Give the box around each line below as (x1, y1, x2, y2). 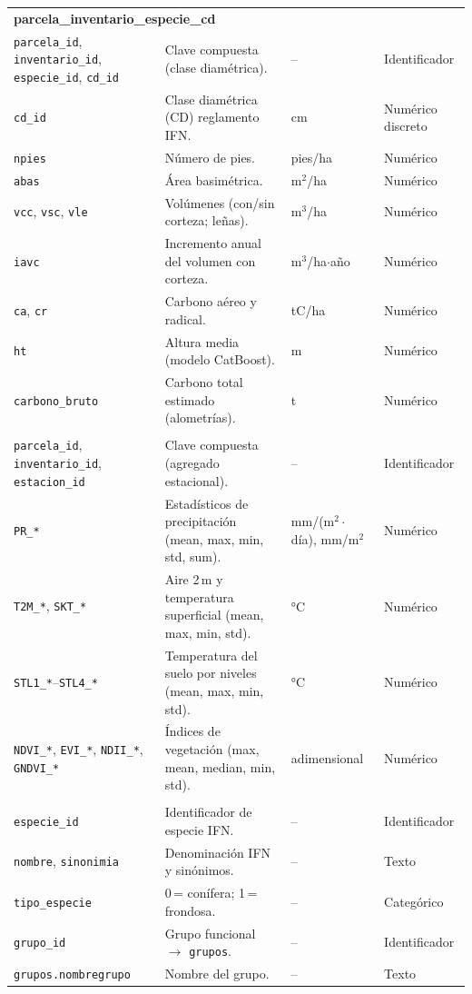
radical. (164, 309, 206, 328)
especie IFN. (164, 820, 234, 839)
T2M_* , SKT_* (14, 596, 87, 615)
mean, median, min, (164, 757, 276, 776)
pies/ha (290, 147, 333, 166)
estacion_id (14, 475, 85, 489)
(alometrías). (164, 408, 236, 427)
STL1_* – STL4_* (14, 672, 98, 691)
